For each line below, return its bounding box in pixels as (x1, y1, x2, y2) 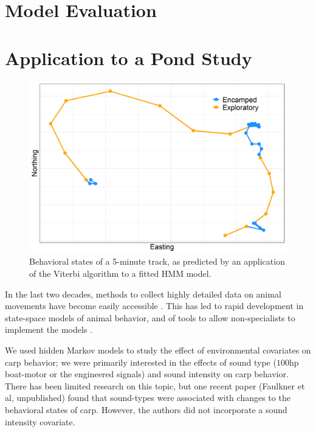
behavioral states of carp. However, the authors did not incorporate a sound (5, 403, 287, 416)
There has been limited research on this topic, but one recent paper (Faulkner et (5, 379, 305, 392)
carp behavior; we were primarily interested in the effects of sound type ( (5, 355, 276, 368)
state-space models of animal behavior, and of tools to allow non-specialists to (5, 311, 295, 324)
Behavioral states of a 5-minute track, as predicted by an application (29, 255, 285, 268)
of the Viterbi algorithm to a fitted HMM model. (29, 267, 211, 280)
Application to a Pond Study (5, 45, 252, 70)
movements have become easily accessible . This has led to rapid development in (5, 299, 304, 312)
